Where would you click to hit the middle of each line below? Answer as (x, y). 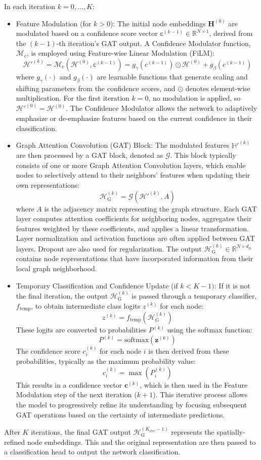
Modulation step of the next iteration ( (76, 394)
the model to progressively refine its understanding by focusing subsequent (132, 405)
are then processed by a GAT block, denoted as (90, 155)
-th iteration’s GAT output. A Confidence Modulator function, (154, 43)
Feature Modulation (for (54, 23)
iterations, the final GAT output (81, 432)
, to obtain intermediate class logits (86, 305)
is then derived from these (189, 350)
